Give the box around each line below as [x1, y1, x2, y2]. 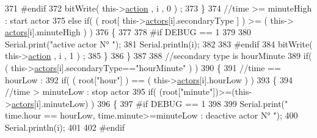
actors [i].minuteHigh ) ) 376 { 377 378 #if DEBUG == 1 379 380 [5, 26, 251, 38]
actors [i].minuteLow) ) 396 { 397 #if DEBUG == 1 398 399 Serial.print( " [11, 97, 288, 109]
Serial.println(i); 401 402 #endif [5, 120, 125, 133]
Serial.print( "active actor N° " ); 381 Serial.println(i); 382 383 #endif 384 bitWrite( [5, 37, 313, 50]
